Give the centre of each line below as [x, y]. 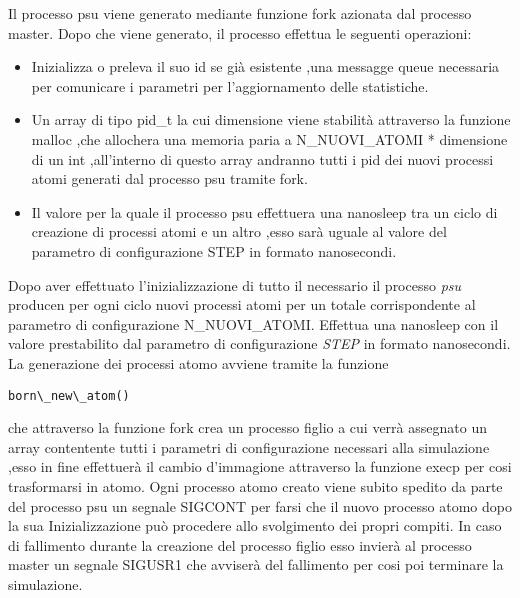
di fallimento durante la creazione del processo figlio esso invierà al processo [240, 544]
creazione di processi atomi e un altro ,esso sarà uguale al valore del [239, 231]
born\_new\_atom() [69, 395]
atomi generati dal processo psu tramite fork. [169, 178]
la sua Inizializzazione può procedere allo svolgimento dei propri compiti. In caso [255, 525]
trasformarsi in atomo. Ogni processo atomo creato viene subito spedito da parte [255, 485]
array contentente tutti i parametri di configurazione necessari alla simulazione [249, 446]
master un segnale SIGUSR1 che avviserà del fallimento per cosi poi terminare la [256, 564]
